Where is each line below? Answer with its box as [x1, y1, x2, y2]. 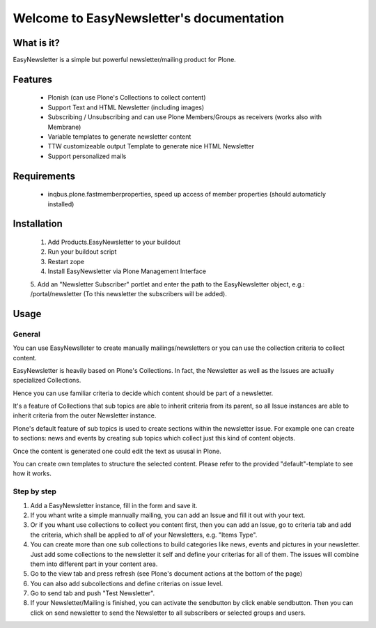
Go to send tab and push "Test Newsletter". [30, 589, 155, 597]
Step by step [13, 487, 57, 496]
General [13, 329, 41, 339]
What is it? [13, 37, 61, 49]
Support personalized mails [47, 152, 127, 160]
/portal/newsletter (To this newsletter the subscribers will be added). [30, 289, 228, 298]
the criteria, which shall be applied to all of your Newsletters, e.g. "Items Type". [30, 530, 258, 539]
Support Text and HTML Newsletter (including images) [47, 103, 205, 112]
